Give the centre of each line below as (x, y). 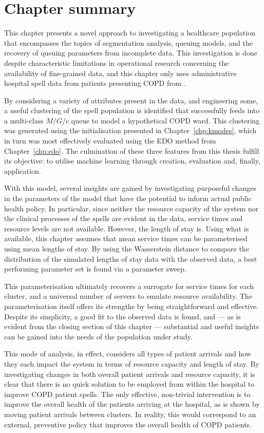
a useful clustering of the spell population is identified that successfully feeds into (132, 110)
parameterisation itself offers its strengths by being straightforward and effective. (131, 306)
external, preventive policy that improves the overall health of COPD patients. (128, 424)
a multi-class (24, 120)
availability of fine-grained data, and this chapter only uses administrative (120, 73)
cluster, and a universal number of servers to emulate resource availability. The (128, 296)
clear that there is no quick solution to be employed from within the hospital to (129, 384)
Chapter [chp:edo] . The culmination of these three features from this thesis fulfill (132, 150)
